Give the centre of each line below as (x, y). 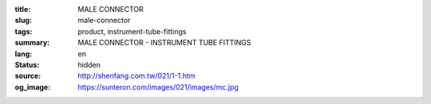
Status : (27, 64)
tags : (24, 31)
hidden (89, 64)
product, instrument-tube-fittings (132, 31)
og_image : (33, 87)
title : (23, 9)
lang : (24, 54)
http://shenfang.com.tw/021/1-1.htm (136, 76)
